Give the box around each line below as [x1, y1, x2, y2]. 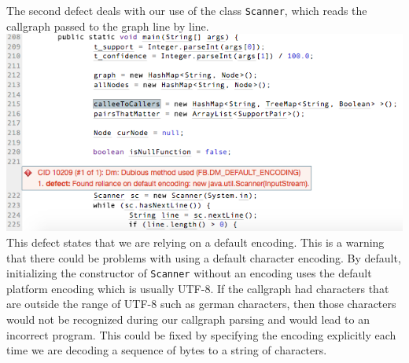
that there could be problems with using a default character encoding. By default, [6, 249, 401, 266]
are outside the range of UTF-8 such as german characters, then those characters [6, 295, 396, 312]
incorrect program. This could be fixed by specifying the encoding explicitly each [6, 326, 396, 343]
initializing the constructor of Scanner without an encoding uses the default [6, 265, 372, 281]
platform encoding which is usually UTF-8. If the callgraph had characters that [6, 280, 389, 296]
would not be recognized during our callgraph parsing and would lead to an [6, 311, 370, 328]
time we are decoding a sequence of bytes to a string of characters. [6, 342, 327, 358]
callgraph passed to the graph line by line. [6, 17, 209, 34]
